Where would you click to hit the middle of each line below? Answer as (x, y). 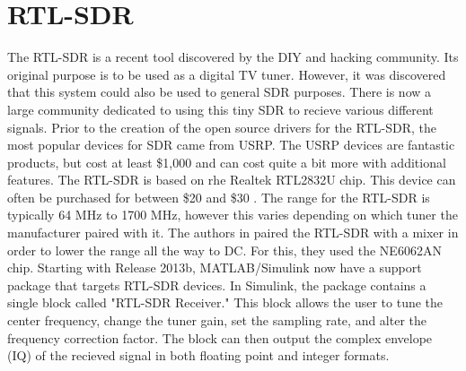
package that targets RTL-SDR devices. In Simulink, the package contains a (217, 285)
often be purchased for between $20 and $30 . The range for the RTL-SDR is (219, 197)
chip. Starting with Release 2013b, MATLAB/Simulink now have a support (215, 267)
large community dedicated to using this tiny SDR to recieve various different (220, 109)
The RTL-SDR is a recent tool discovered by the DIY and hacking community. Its (233, 57)
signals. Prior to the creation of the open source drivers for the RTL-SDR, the (222, 127)
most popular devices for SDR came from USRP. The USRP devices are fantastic (231, 145)
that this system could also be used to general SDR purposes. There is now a (220, 92)
